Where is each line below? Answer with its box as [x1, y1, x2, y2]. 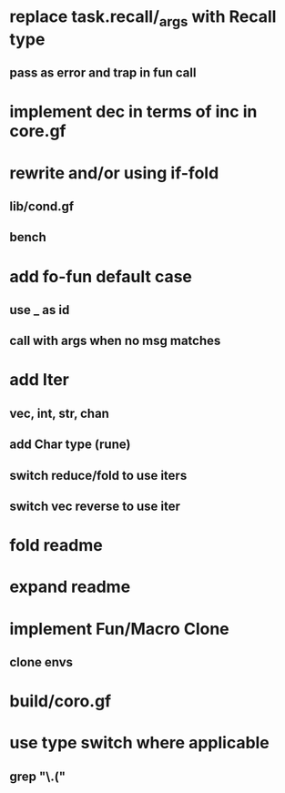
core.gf [9, 121, 66, 142]
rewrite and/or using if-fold [9, 162, 219, 183]
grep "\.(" [9, 768, 66, 784]
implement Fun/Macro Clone [9, 618, 229, 639]
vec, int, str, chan [9, 405, 109, 421]
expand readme [9, 576, 131, 597]
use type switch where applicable [9, 733, 270, 753]
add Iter [9, 370, 70, 391]
